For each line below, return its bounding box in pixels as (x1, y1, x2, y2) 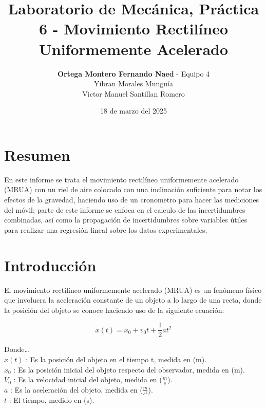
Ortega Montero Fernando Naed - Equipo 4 (57, 68, 210, 79)
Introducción (4, 254, 97, 275)
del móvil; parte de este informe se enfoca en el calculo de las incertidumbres (4, 204, 245, 215)
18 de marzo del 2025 (100, 105, 167, 116)
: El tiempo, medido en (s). (9, 395, 94, 405)
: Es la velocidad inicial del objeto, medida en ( (13, 374, 162, 385)
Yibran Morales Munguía (94, 78, 173, 89)
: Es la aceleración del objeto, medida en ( (10, 384, 143, 395)
